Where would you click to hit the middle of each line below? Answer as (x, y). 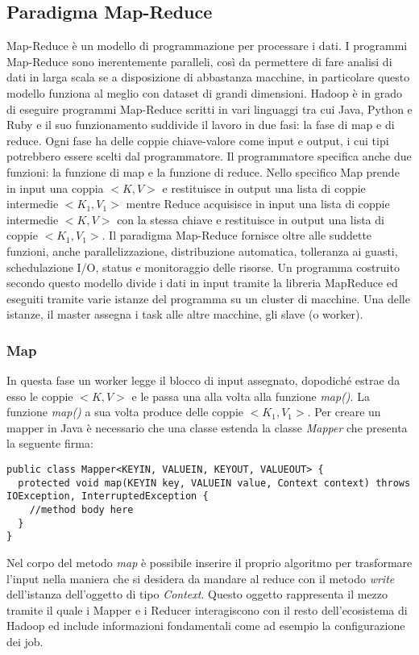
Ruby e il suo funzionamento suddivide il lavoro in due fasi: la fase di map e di (201, 125)
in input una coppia (55, 188)
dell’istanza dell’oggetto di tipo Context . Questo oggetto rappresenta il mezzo (197, 594)
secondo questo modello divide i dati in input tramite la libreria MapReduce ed (202, 283)
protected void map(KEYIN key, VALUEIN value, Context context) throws (214, 483)
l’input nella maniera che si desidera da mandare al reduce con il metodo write (201, 578)
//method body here (81, 510)
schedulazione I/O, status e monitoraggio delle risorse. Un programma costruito (203, 267)
